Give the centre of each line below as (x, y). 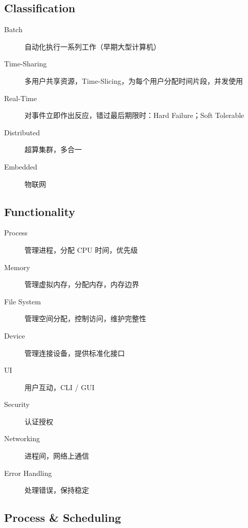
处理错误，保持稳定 (57, 490)
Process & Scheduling (63, 518)
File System (22, 301)
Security (17, 404)
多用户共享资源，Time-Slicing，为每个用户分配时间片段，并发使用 (134, 80)
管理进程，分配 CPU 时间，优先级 (81, 249)
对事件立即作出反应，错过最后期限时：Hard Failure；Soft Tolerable (134, 115)
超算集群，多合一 (53, 149)
